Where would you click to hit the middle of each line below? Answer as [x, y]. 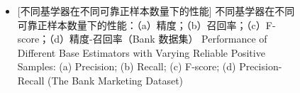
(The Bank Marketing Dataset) [115, 80]
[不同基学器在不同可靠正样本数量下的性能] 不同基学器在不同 [156, 11]
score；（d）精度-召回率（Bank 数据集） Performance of [142, 39]
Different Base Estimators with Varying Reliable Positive [141, 52]
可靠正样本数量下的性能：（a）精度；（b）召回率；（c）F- [146, 24]
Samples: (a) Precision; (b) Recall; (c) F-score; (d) [127, 66]
